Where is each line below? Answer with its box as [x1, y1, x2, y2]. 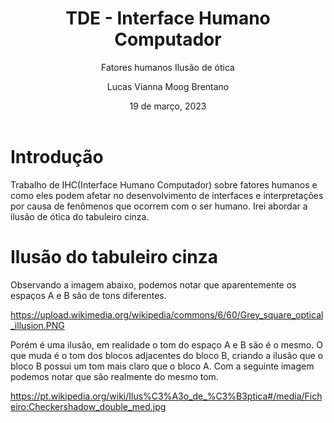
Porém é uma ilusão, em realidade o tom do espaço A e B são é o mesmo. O [10, 338, 323, 351]
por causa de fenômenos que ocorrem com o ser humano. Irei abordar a [10, 200, 308, 212]
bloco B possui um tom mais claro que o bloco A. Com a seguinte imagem [10, 360, 315, 372]
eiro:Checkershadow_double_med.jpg [10, 400, 167, 412]
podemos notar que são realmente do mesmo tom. [10, 370, 219, 382]
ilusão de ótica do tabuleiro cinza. [10, 210, 150, 222]
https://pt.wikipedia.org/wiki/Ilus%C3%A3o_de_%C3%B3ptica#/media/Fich [10, 390, 323, 402]
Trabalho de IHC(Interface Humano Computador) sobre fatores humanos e [10, 178, 318, 191]
